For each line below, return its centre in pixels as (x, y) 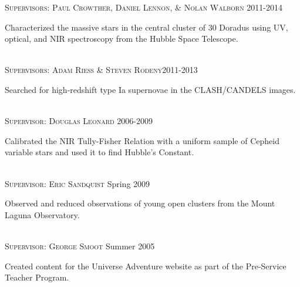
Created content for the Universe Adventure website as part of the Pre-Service (146, 266)
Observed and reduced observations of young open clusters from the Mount (140, 203)
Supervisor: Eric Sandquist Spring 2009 (77, 183)
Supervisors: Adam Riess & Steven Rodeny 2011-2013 (101, 70)
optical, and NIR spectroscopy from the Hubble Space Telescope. (122, 39)
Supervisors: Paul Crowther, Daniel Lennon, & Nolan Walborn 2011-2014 (144, 7)
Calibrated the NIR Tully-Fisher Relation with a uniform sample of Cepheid (142, 140)
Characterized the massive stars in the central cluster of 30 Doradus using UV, (146, 27)
